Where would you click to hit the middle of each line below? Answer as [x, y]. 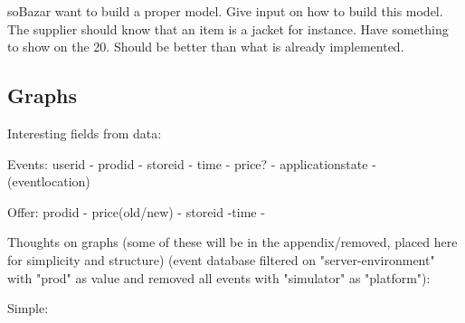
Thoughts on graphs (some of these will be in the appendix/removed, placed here [232, 242]
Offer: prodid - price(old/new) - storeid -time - [136, 211]
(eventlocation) [49, 181]
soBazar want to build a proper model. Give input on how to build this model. [225, 11]
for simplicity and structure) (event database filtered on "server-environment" [221, 259]
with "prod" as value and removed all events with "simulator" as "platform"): [219, 277]
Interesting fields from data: [85, 133]
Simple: [28, 308]
